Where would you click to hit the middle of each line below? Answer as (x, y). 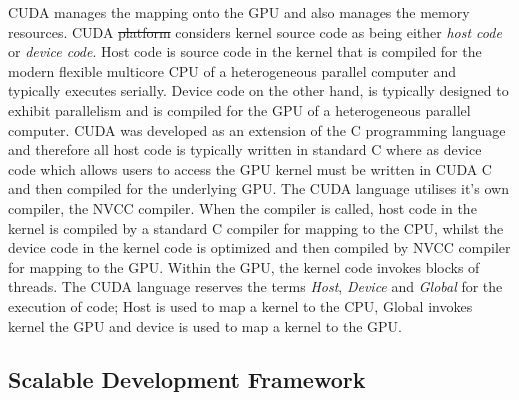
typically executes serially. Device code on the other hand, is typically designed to (258, 90)
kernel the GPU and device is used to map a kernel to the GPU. (205, 325)
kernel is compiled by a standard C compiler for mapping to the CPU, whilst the (256, 227)
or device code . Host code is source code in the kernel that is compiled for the (245, 51)
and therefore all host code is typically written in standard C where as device (245, 149)
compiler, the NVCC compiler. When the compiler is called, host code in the (242, 207)
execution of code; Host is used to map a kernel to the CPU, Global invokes (240, 305)
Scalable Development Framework (187, 379)
